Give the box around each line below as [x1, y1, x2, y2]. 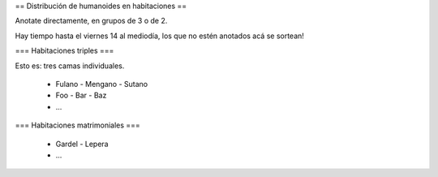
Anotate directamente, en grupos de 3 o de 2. [15, 16, 168, 26]
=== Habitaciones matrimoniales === [15, 120, 141, 130]
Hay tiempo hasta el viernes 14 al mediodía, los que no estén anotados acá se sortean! [15, 31, 304, 41]
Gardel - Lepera [55, 139, 109, 149]
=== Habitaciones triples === [15, 45, 114, 56]
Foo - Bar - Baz [55, 90, 107, 101]
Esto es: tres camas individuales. [15, 61, 125, 71]
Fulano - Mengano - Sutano [55, 79, 148, 88]
